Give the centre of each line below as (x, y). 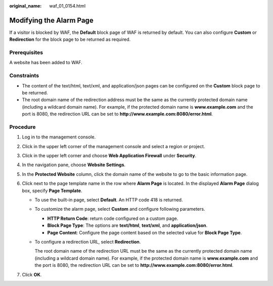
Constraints (24, 76)
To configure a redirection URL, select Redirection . (88, 242)
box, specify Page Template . (52, 190)
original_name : (26, 6)
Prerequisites (26, 53)
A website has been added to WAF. (46, 63)
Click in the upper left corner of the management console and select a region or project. (113, 146)
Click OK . (32, 274)
